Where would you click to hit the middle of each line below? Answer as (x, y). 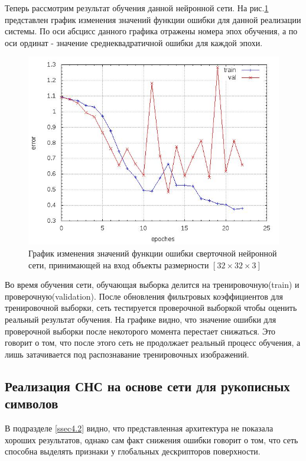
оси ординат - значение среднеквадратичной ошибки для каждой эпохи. (134, 42)
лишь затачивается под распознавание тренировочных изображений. (127, 354)
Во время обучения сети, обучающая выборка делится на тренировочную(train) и (152, 285)
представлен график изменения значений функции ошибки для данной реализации (153, 19)
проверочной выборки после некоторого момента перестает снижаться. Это (140, 331)
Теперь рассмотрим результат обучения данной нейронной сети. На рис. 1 (137, 8)
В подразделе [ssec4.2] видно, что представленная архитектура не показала (139, 428)
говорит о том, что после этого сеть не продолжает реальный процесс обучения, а (153, 342)
